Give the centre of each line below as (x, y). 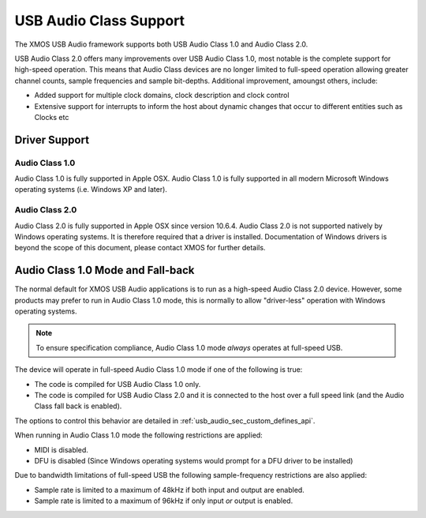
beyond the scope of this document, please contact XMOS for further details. (140, 248)
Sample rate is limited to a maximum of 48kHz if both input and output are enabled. (170, 490)
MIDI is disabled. (61, 449)
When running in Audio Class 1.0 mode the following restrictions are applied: (139, 435)
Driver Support (52, 139)
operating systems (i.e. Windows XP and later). (91, 190)
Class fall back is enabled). (78, 406)
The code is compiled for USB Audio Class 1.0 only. (118, 384)
